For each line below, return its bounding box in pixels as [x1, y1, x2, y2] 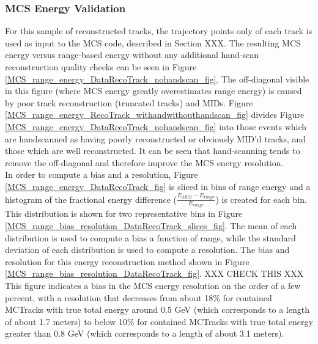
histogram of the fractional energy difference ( [5, 192, 177, 205]
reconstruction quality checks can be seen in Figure [5, 60, 197, 73]
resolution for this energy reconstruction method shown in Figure [5, 255, 250, 268]
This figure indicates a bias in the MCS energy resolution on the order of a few [5, 279, 301, 292]
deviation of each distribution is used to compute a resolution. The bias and [5, 243, 290, 256]
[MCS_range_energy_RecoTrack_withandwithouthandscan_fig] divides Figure [5, 108, 305, 121]
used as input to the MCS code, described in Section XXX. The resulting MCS [5, 36, 301, 49]
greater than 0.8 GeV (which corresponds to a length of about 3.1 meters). [5, 327, 284, 340]
